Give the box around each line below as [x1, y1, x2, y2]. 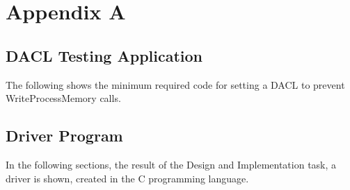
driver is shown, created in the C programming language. [6, 171, 249, 185]
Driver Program [6, 125, 123, 146]
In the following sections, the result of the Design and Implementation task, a [6, 157, 337, 171]
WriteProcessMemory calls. [6, 91, 121, 105]
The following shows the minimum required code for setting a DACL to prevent [6, 77, 345, 92]
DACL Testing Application [6, 44, 202, 66]
